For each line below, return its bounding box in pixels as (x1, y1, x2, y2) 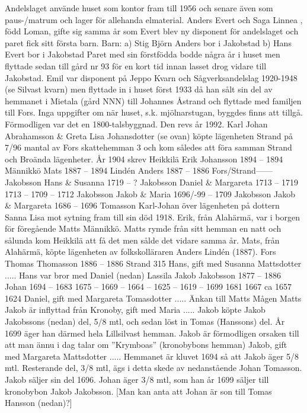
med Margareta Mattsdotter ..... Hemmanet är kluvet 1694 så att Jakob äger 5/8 (5, 350, 299, 362)
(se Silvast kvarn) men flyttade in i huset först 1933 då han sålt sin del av (5, 83, 273, 95)
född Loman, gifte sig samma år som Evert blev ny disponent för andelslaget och (5, 25, 299, 37)
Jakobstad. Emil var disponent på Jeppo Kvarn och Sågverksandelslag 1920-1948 (5, 71, 298, 84)
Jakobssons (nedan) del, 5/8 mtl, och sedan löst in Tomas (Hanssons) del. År (5, 315, 285, 328)
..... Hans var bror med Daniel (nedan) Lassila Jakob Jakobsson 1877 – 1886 (5, 268, 282, 281)
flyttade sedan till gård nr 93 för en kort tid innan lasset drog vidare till (5, 59, 267, 72)
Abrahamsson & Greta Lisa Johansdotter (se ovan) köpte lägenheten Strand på (5, 129, 293, 142)
